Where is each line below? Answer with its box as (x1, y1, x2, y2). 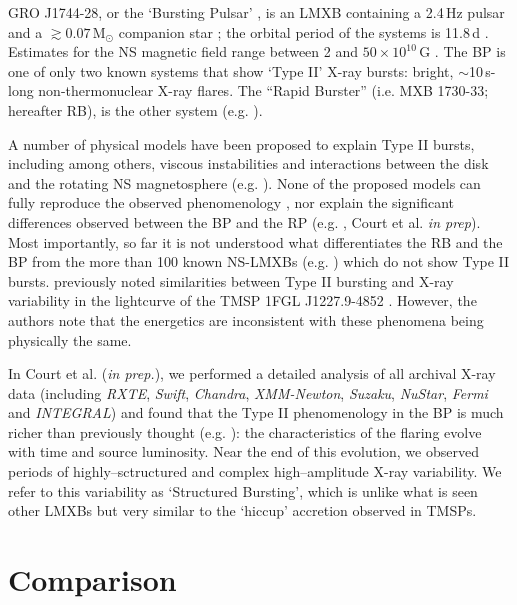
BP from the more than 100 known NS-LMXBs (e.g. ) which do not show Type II (8, 251, 510, 272)
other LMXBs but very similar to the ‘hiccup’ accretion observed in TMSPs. (8, 500, 477, 521)
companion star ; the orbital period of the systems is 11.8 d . (118, 21, 489, 42)
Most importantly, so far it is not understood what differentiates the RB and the (8, 231, 503, 252)
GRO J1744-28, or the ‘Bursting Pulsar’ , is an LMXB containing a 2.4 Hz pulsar (8, 2, 505, 22)
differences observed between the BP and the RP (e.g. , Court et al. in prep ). (8, 211, 481, 232)
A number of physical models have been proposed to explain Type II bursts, (8, 133, 475, 154)
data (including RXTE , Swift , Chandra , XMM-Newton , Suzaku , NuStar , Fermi (8, 382, 488, 403)
